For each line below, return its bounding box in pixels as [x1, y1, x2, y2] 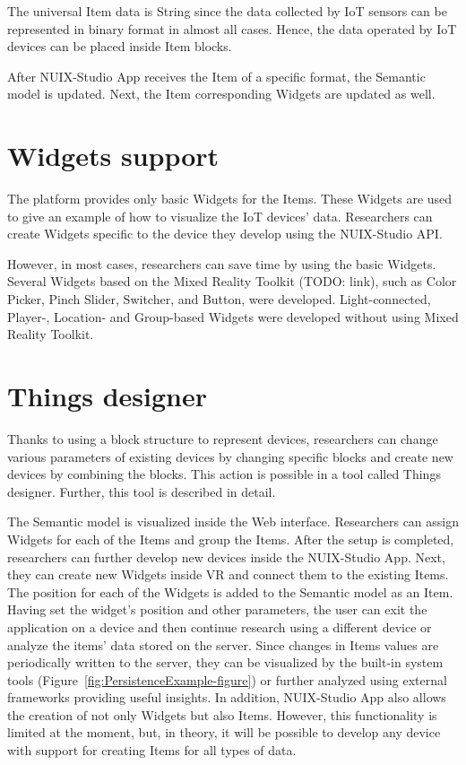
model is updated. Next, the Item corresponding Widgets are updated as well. [7, 84, 436, 103]
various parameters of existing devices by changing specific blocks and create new [7, 447, 453, 465]
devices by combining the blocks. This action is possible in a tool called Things [7, 465, 441, 483]
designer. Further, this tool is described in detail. [7, 482, 276, 500]
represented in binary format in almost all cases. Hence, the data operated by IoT [7, 19, 457, 38]
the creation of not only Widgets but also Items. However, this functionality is [7, 705, 437, 724]
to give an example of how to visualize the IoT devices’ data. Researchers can [7, 206, 433, 225]
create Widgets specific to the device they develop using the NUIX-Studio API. [7, 224, 443, 243]
